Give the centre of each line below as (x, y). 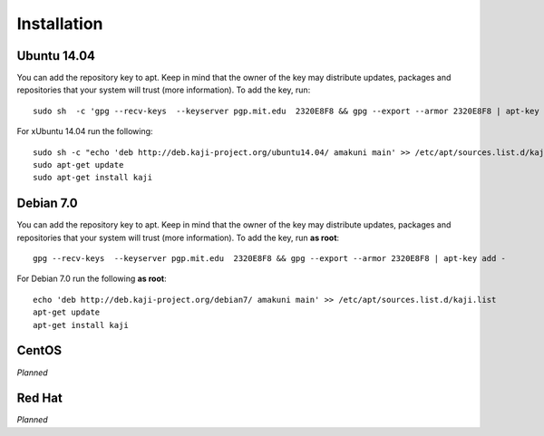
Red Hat (39, 398)
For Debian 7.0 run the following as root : (92, 279)
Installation (60, 24)
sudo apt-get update (78, 165)
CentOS (39, 350)
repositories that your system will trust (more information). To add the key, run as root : (178, 237)
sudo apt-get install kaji (93, 178)
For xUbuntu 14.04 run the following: (85, 131)
